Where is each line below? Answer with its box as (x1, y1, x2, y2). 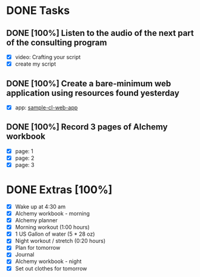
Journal (15, 251, 35, 258)
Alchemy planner (15, 217, 58, 224)
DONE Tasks (6, 4, 70, 18)
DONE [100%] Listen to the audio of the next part (6, 28, 194, 38)
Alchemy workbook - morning (15, 210, 90, 217)
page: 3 (15, 161, 35, 168)
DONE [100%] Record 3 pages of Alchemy (6, 122, 168, 132)
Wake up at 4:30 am (15, 203, 65, 210)
